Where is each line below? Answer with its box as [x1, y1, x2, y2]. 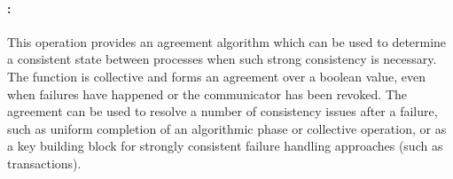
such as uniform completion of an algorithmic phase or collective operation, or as [7, 119, 447, 137]
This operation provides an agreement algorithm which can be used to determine [7, 32, 447, 51]
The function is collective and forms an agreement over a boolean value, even [7, 66, 426, 85]
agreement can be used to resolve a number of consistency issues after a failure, [7, 102, 438, 121]
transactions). [7, 153, 82, 172]
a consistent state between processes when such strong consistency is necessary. [7, 50, 437, 68]
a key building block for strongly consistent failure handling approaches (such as [7, 136, 443, 155]
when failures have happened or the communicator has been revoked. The [7, 84, 408, 103]
